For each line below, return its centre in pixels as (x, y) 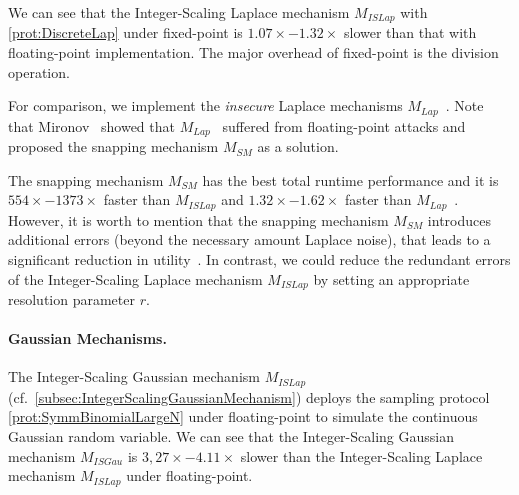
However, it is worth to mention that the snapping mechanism (198, 219)
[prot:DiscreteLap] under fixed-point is (125, 32)
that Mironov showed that (91, 125)
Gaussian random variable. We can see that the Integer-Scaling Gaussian (231, 436)
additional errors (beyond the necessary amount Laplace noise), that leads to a (249, 239)
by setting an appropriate (391, 278)
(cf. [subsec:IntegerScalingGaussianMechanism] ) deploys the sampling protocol (249, 396)
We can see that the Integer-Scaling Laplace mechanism (179, 12)
